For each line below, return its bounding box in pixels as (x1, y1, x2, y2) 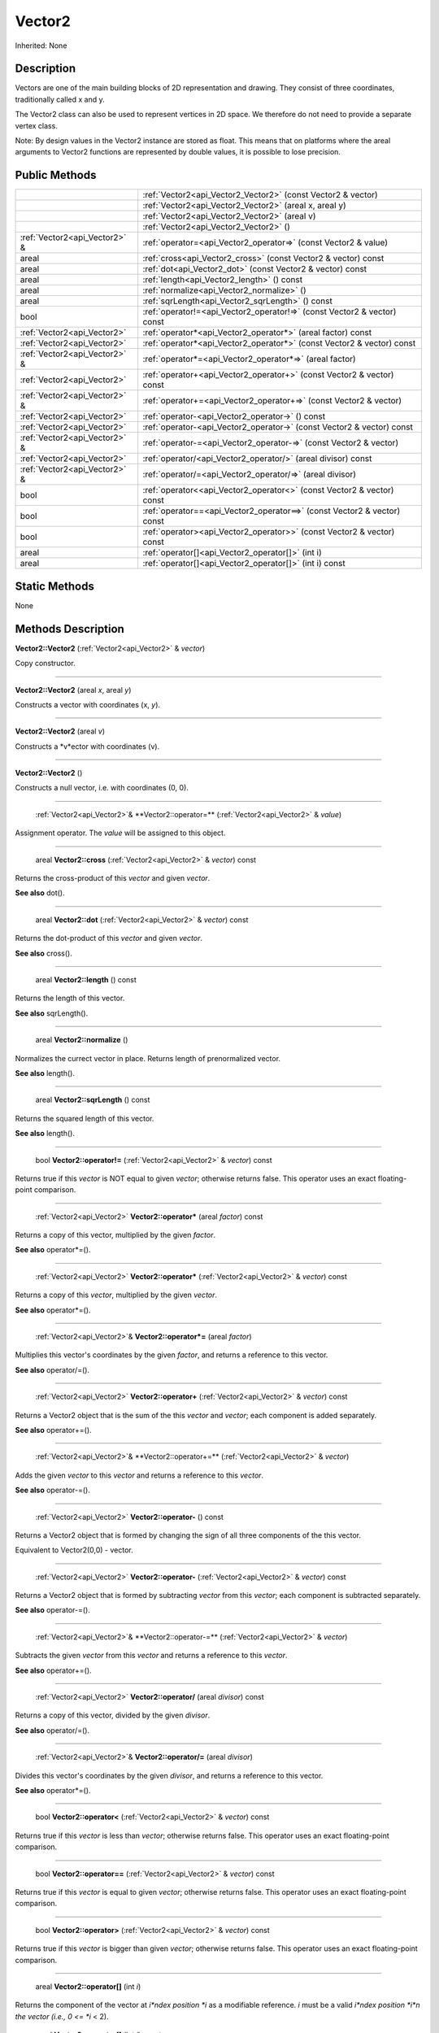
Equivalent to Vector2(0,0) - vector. (15, 1545, 133, 1555)
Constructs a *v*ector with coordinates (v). (15, 741, 160, 751)
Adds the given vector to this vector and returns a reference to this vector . (15, 1470, 264, 1480)
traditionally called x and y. (15, 94, 105, 104)
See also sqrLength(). (15, 1008, 89, 1018)
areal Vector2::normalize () (35, 1035, 128, 1045)
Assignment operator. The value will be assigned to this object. (15, 828, 226, 838)
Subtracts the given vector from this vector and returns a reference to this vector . (15, 1651, 288, 1661)
